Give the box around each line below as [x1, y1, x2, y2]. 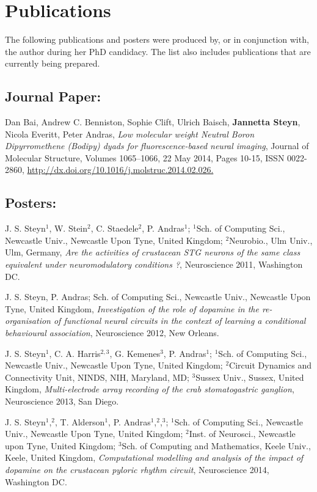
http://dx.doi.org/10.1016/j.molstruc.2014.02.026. [27, 163, 214, 176]
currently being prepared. [5, 57, 100, 70]
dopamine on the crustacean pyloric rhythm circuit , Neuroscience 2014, [5, 463, 269, 475]
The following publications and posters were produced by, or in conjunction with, [5, 33, 309, 46]
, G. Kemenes [109, 347, 161, 359]
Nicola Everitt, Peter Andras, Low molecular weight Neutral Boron [5, 127, 255, 140]
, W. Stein [49, 222, 88, 235]
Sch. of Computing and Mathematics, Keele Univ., [122, 439, 311, 452]
